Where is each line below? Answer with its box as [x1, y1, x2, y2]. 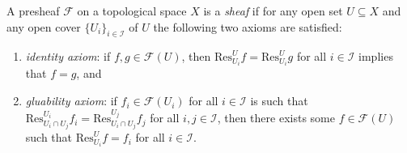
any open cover [6, 18, 81, 35]
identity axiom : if [25, 48, 111, 65]
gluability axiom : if [25, 92, 117, 109]
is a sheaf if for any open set [203, 2, 343, 19]
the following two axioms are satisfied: [153, 18, 342, 35]
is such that [250, 92, 308, 109]
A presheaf [6, 2, 60, 19]
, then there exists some [217, 109, 335, 126]
